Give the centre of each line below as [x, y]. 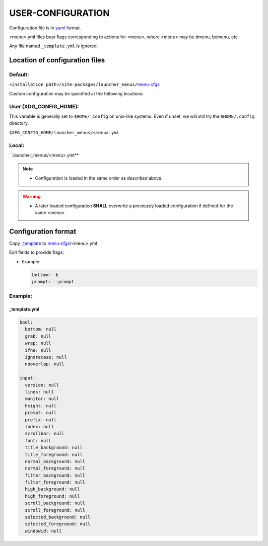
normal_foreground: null [55, 468]
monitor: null [42, 399]
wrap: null [38, 343]
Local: [17, 145]
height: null [41, 406]
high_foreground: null [53, 496]
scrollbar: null [45, 434]
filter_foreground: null [55, 482]
